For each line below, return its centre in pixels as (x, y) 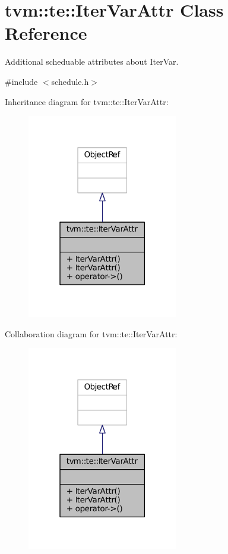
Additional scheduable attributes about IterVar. (92, 61)
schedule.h (70, 81)
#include (21, 81)
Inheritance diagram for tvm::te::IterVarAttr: (87, 101)
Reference (46, 33)
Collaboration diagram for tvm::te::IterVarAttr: (91, 333)
